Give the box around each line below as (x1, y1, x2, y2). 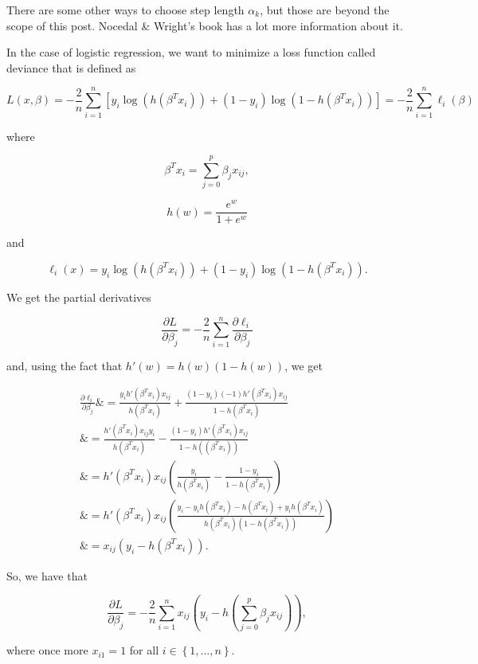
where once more (6, 642, 88, 658)
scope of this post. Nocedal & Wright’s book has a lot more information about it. (6, 17, 403, 33)
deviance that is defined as (6, 59, 136, 76)
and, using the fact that (6, 357, 123, 373)
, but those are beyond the (260, 2, 390, 18)
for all (129, 642, 159, 658)
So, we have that (6, 567, 88, 584)
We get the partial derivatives (6, 288, 151, 305)
